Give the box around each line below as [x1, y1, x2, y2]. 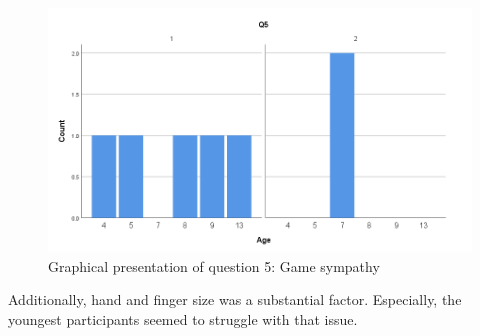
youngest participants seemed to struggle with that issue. [8, 308, 358, 329]
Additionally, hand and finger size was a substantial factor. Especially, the [8, 289, 462, 310]
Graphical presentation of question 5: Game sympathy [48, 255, 380, 276]
